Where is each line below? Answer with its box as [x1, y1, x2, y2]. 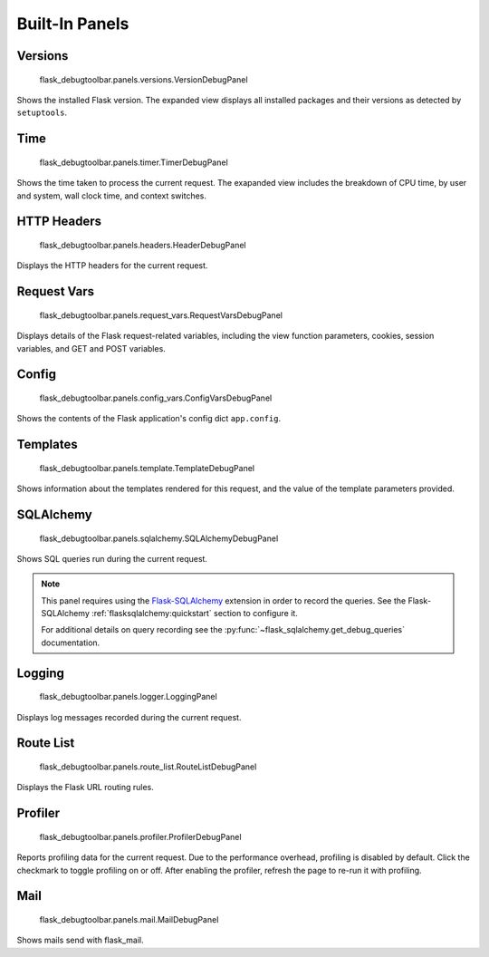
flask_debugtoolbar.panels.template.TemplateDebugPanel [39, 462, 255, 473]
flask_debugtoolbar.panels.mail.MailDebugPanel [39, 914, 219, 925]
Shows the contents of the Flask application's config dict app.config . [16, 413, 281, 424]
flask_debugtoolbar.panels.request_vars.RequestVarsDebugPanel [39, 309, 283, 321]
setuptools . [16, 107, 68, 118]
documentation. [41, 637, 101, 648]
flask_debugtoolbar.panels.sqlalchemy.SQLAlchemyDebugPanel [39, 533, 279, 544]
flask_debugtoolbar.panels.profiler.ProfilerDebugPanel [39, 831, 242, 842]
